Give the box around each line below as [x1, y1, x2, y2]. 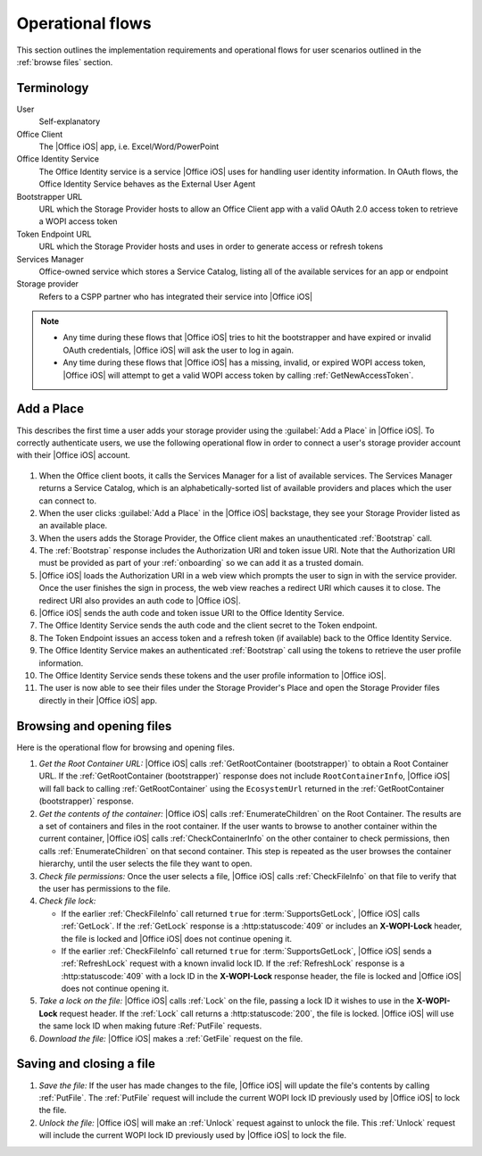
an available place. [38, 520, 108, 531]
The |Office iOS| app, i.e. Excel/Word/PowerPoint [38, 141, 220, 152]
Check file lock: [38, 895, 96, 906]
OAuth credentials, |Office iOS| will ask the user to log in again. [62, 345, 295, 355]
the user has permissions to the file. [38, 883, 171, 894]
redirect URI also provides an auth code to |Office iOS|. [38, 595, 241, 606]
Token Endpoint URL [16, 229, 92, 239]
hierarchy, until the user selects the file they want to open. [38, 858, 253, 869]
